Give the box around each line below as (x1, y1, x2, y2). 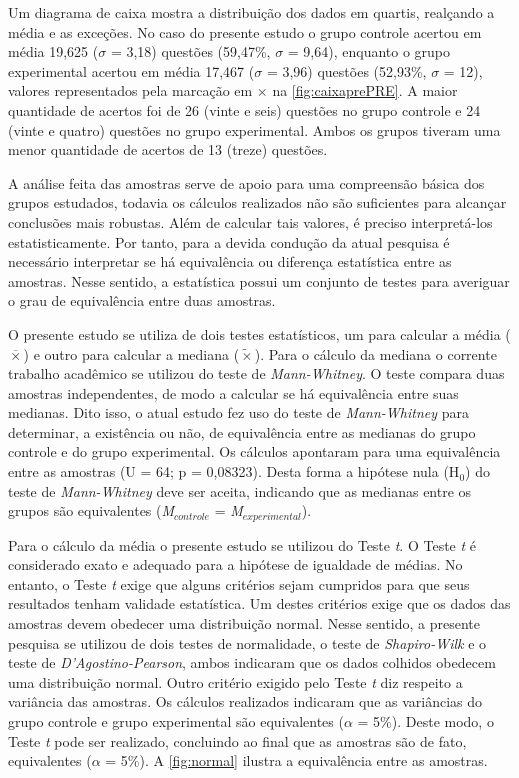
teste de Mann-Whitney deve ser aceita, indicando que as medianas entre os (8, 480, 472, 501)
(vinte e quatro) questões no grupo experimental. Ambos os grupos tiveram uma (8, 119, 501, 140)
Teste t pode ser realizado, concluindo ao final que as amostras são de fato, (8, 730, 467, 751)
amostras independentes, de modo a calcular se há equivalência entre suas (8, 382, 459, 403)
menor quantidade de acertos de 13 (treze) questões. (8, 139, 328, 160)
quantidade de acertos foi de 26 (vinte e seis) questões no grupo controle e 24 (8, 99, 481, 120)
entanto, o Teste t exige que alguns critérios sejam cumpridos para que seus (8, 573, 470, 594)
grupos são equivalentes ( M (8, 500, 175, 521)
